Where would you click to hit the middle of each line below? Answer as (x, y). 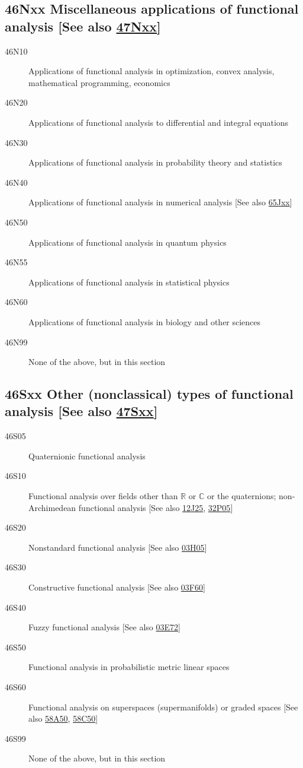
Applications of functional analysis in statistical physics (129, 282)
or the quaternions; (241, 496)
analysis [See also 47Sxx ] (81, 411)
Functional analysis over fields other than (103, 496)
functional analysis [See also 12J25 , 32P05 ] (156, 507)
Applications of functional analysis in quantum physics (128, 242)
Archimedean (52, 507)
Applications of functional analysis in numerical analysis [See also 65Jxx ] (160, 202)
